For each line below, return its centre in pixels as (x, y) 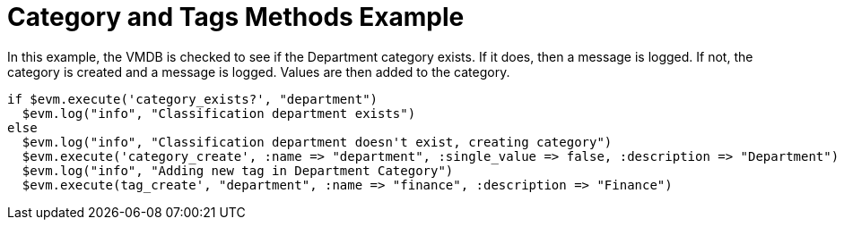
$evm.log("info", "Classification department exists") (219, 113)
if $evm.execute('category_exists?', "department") (193, 99)
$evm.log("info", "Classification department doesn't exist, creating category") (317, 142)
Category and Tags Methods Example (236, 17)
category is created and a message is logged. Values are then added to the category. (259, 71)
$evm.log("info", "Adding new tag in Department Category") (238, 170)
